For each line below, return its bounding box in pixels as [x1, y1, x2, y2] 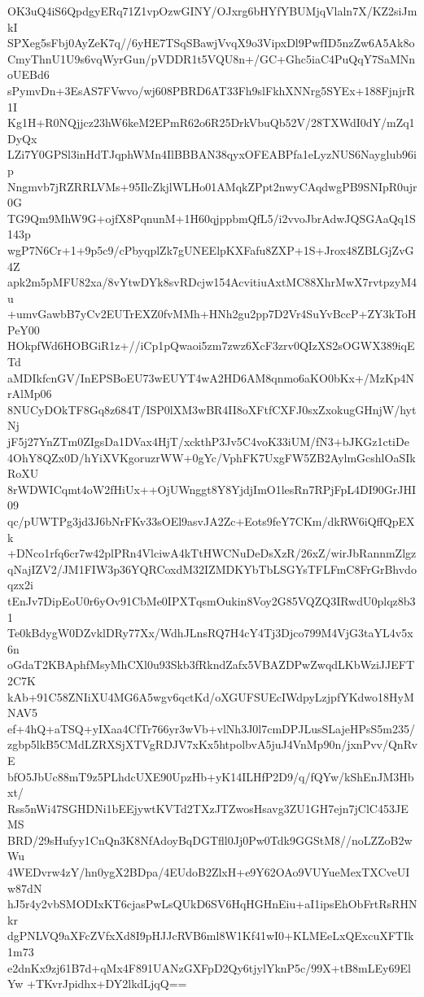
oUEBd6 [7, 66, 50, 83]
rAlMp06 [7, 385, 52, 402]
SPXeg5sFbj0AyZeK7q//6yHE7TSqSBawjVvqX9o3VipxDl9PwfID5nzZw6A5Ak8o [7, 34, 415, 51]
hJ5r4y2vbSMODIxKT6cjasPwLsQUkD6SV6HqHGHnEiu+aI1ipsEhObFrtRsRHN [7, 895, 417, 912]
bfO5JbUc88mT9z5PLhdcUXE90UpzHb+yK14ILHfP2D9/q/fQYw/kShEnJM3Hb [7, 767, 414, 785]
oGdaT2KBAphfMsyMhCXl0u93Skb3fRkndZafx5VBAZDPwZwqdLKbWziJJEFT [7, 656, 415, 673]
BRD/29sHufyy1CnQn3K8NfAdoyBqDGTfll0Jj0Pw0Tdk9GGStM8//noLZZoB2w [7, 831, 413, 848]
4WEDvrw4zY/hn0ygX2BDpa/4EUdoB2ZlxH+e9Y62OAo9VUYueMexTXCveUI [7, 864, 410, 881]
